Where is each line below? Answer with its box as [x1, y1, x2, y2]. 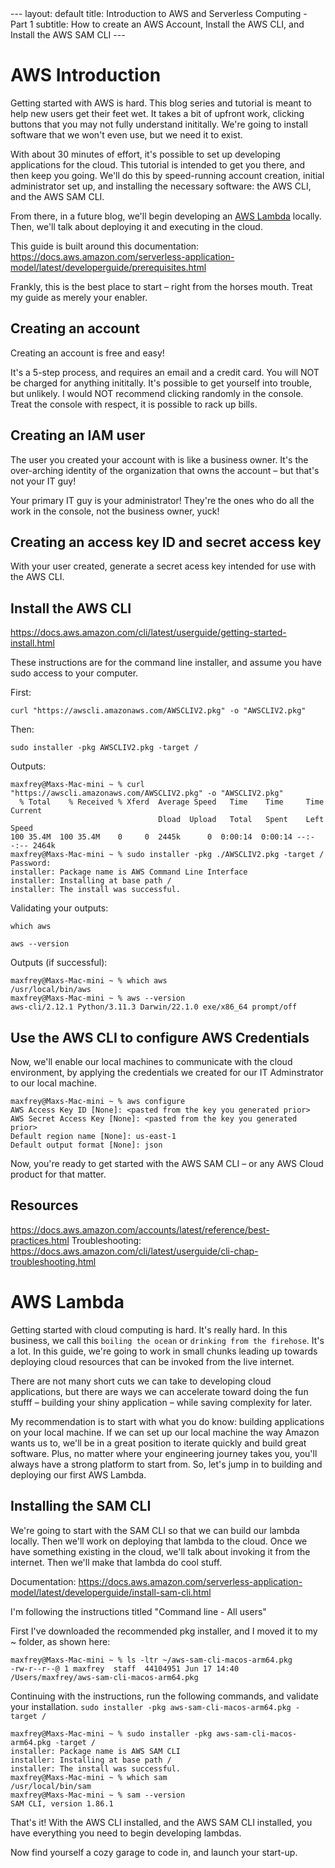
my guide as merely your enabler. [10, 291, 148, 303]
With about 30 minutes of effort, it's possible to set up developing [10, 148, 281, 160]
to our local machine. [10, 1077, 98, 1089]
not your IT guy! [10, 475, 77, 487]
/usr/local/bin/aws [10, 985, 92, 995]
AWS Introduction [10, 64, 162, 87]
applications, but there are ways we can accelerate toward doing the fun [10, 1385, 309, 1397]
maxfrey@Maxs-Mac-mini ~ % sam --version [10, 1790, 186, 1800]
